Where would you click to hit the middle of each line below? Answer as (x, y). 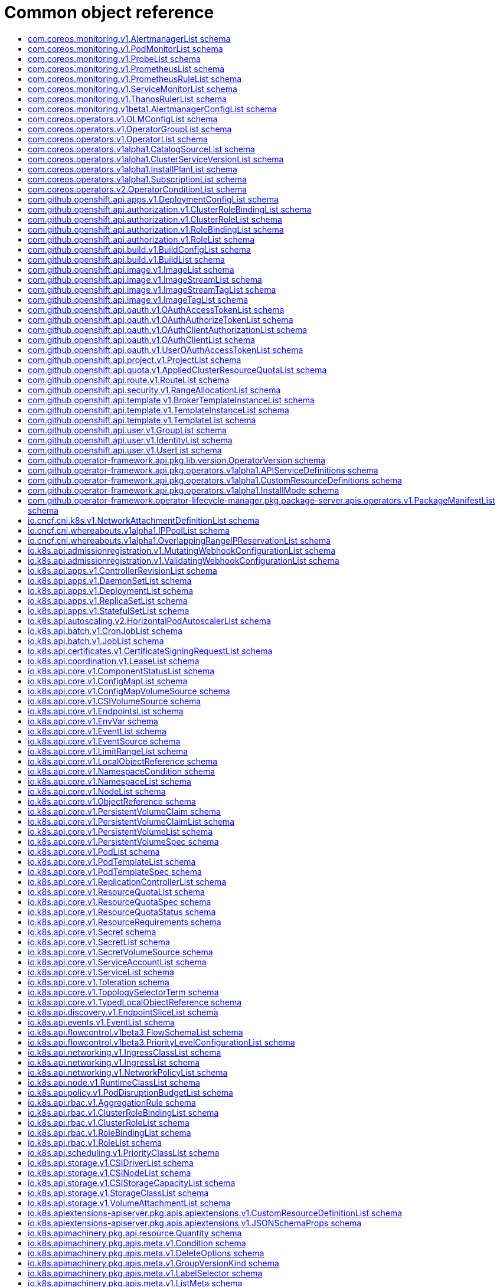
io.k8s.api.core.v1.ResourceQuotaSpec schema (120, 901)
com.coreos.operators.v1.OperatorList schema (118, 139)
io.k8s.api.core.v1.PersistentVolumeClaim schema (124, 811)
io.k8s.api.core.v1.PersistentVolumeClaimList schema (131, 821)
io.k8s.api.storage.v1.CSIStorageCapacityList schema (132, 1183)
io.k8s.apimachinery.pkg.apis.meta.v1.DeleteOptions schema (146, 1253)
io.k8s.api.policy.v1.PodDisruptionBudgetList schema (130, 1092)
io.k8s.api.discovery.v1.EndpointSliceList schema (123, 1012)
